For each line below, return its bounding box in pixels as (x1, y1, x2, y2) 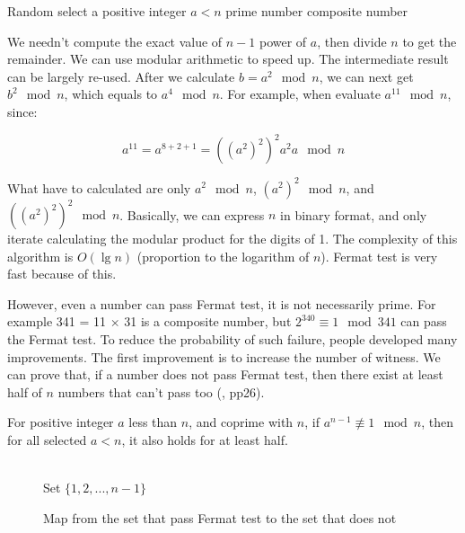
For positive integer (7, 413, 114, 431)
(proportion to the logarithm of (136, 246, 310, 265)
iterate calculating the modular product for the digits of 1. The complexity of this (7, 229, 458, 248)
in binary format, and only (280, 205, 427, 224)
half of (7, 382, 42, 401)
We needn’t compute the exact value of (7, 31, 223, 50)
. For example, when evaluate (219, 84, 381, 103)
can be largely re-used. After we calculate (7, 67, 235, 85)
